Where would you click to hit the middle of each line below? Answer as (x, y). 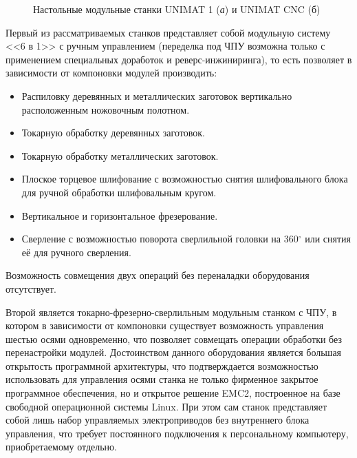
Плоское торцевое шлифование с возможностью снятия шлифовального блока (185, 179)
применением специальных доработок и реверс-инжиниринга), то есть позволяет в (179, 59)
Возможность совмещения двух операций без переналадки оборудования (158, 275)
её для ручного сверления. (76, 252)
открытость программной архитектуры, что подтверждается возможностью (162, 365)
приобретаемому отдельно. (61, 447)
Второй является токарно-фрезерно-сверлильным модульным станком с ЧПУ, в (171, 312)
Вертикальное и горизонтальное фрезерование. (120, 215)
